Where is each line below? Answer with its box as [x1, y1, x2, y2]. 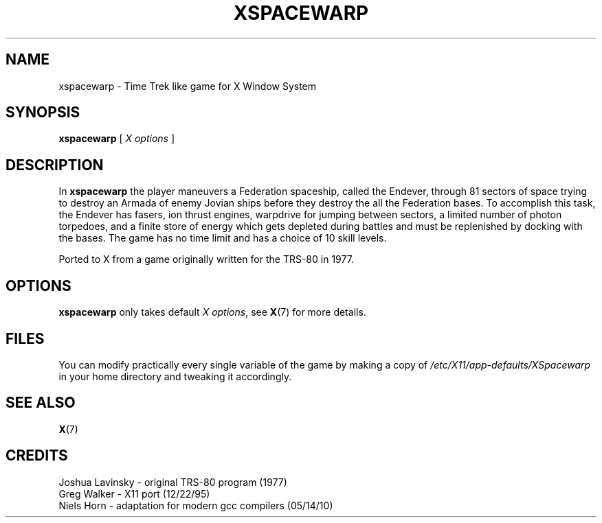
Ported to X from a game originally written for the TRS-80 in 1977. [58, 253, 354, 266]
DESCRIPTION [5, 156, 104, 174]
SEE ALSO [5, 394, 76, 412]
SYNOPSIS [5, 104, 80, 121]
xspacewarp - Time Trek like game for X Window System [58, 80, 317, 92]
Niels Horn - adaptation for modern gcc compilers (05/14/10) [58, 499, 333, 511]
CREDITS [5, 447, 68, 465]
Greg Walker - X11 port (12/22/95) [58, 487, 210, 500]
